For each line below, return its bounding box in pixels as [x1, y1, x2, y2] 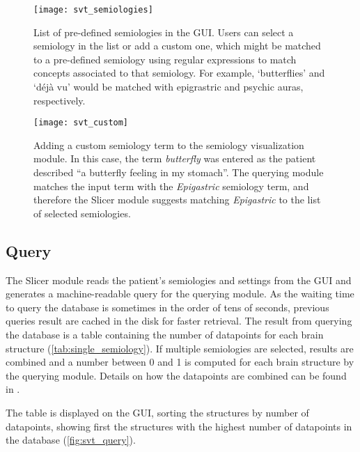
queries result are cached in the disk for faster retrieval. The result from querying [6, 313, 352, 328]
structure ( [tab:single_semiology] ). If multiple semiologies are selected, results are [6, 341, 354, 355]
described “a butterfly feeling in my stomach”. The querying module [33, 165, 324, 180]
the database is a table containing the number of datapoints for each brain [6, 327, 324, 342]
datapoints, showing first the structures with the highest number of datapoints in [6, 419, 352, 433]
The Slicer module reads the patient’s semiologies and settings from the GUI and [6, 272, 352, 287]
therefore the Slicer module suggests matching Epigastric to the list [33, 192, 321, 207]
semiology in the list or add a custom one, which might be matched [33, 38, 321, 53]
